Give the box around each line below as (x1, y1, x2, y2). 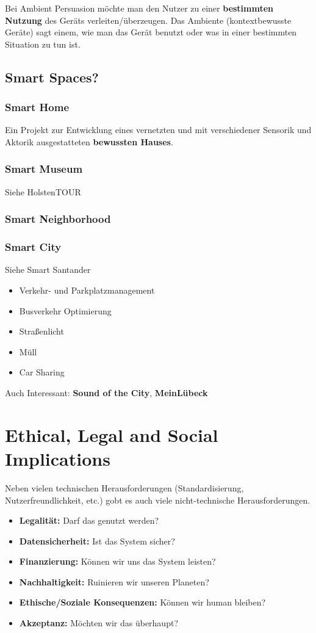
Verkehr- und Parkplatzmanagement (19, 284, 155, 297)
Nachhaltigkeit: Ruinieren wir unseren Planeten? (19, 575, 209, 588)
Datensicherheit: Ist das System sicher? (19, 534, 175, 547)
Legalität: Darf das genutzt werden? (19, 514, 159, 527)
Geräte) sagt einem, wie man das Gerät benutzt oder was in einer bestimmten (5, 26, 297, 38)
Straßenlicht (19, 325, 64, 338)
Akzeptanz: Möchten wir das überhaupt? (19, 617, 178, 629)
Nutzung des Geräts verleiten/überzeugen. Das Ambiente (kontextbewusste (5, 13, 292, 26)
